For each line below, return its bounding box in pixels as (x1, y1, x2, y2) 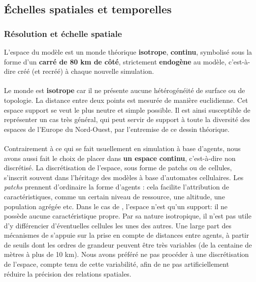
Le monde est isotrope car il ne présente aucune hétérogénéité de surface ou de (4, 85, 245, 95)
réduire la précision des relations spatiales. (4, 268, 131, 279)
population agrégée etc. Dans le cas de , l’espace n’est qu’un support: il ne (4, 201, 228, 211)
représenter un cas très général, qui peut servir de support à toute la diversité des (4, 114, 250, 125)
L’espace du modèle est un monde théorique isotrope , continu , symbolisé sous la (4, 47, 252, 57)
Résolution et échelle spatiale (4, 27, 122, 39)
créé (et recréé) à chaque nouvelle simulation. (18, 66, 154, 76)
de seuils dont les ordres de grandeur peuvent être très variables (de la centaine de (4, 239, 252, 250)
